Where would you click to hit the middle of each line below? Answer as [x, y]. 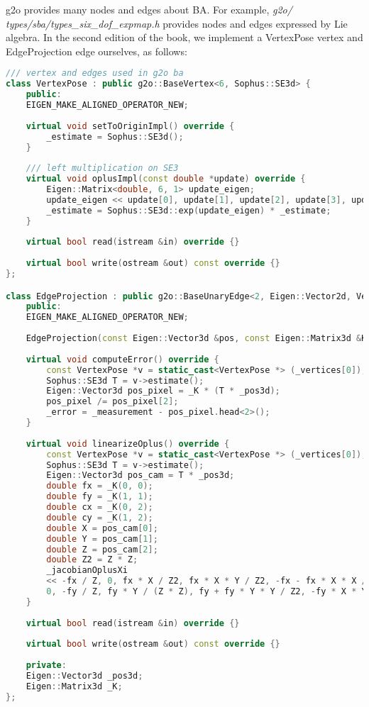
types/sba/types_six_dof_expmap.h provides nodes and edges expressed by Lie [177, 23]
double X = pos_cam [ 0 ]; [102, 528]
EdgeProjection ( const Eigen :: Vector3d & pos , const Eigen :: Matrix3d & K [196, 339]
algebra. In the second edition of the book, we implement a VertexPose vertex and [184, 37]
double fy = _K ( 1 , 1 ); [100, 497]
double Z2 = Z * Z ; [92, 560]
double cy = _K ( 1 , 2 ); [100, 517]
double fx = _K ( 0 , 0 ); [100, 486]
